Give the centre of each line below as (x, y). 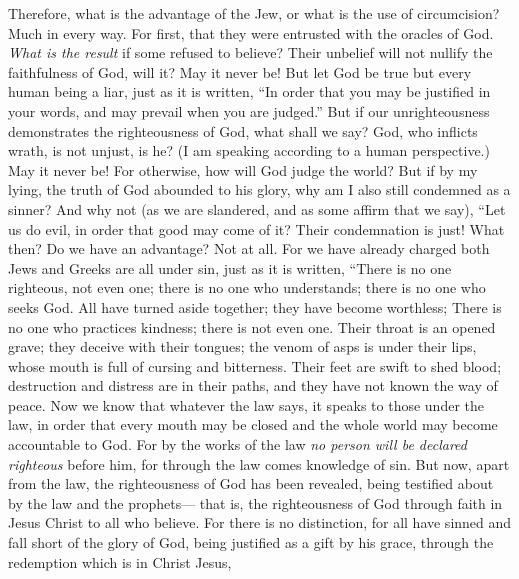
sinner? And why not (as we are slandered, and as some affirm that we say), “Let (257, 208)
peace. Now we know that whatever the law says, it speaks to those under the (246, 404)
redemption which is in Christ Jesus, (120, 561)
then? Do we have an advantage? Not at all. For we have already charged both (249, 248)
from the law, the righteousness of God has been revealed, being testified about (251, 483)
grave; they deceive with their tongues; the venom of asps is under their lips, (242, 346)
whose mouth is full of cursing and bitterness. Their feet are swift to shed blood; (255, 365)
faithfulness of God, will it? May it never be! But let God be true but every (240, 71)
